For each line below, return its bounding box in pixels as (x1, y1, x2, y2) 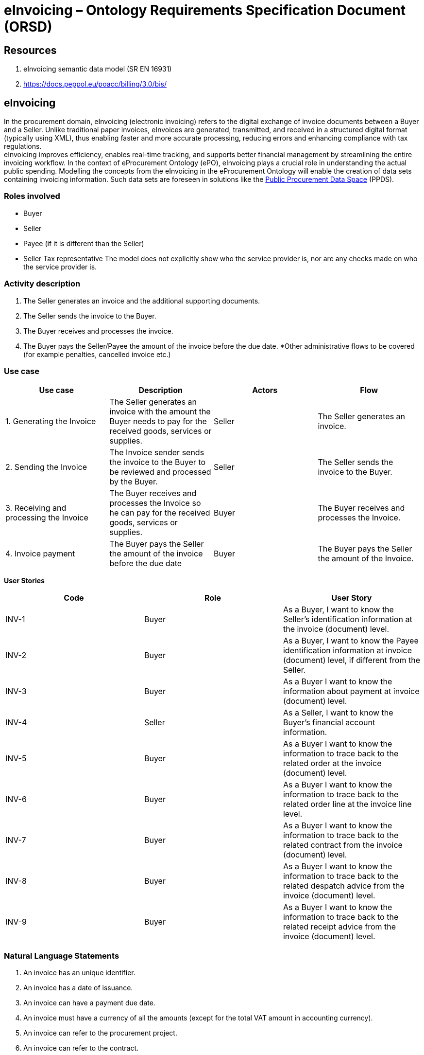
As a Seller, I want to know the (283, 708, 393, 718)
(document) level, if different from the (283, 655, 420, 665)
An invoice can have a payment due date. (23, 999, 155, 1007)
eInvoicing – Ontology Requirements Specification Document (4, 2, 406, 18)
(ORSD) (4, 18, 52, 35)
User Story (331, 593, 372, 603)
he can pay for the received (109, 508, 210, 518)
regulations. (4, 142, 42, 151)
